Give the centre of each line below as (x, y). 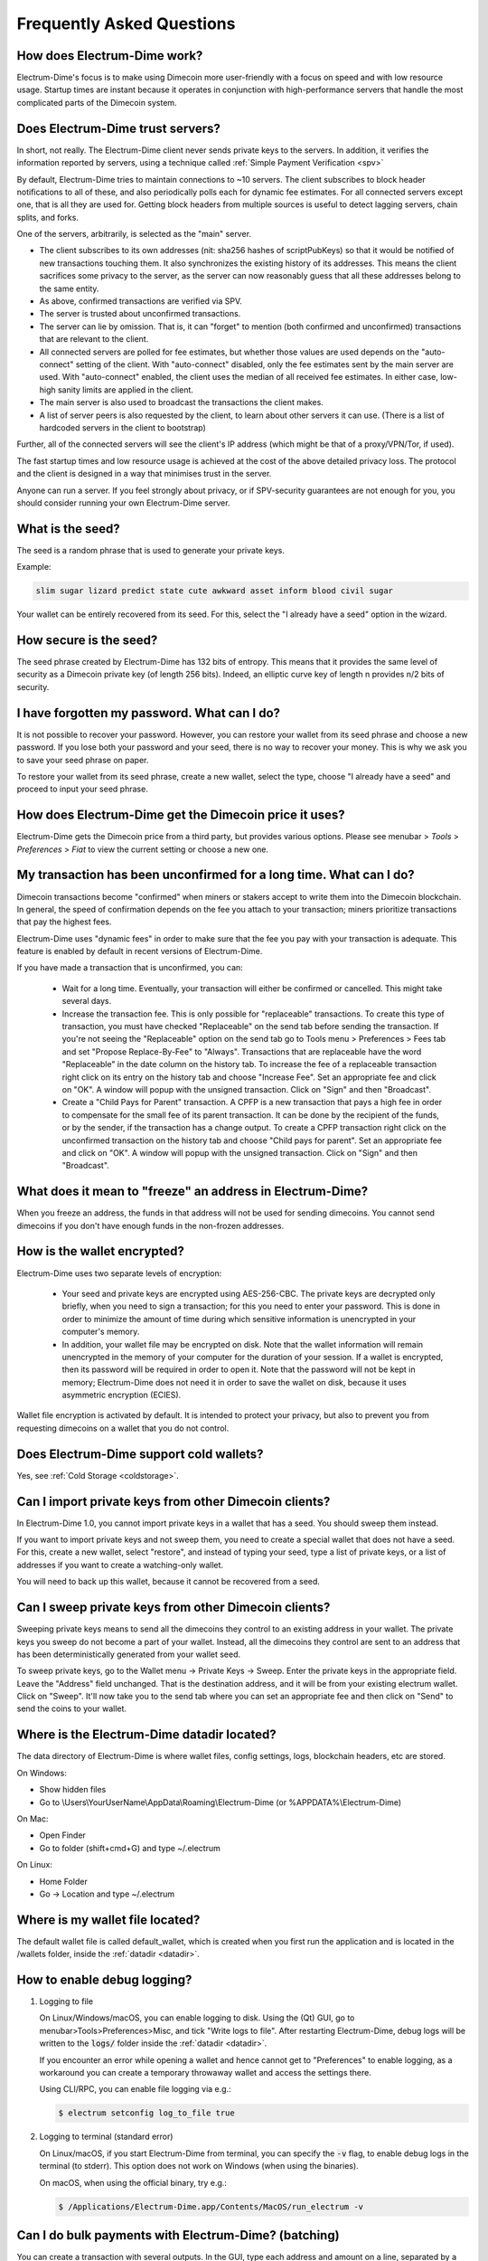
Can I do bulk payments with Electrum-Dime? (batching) (178, 2235)
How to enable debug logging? (104, 1980)
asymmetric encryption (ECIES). (122, 1395)
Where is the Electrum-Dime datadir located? (146, 1735)
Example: (34, 567)
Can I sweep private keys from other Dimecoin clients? (174, 1608)
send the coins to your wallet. (71, 1708)
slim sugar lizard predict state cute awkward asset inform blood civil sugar (214, 591)
